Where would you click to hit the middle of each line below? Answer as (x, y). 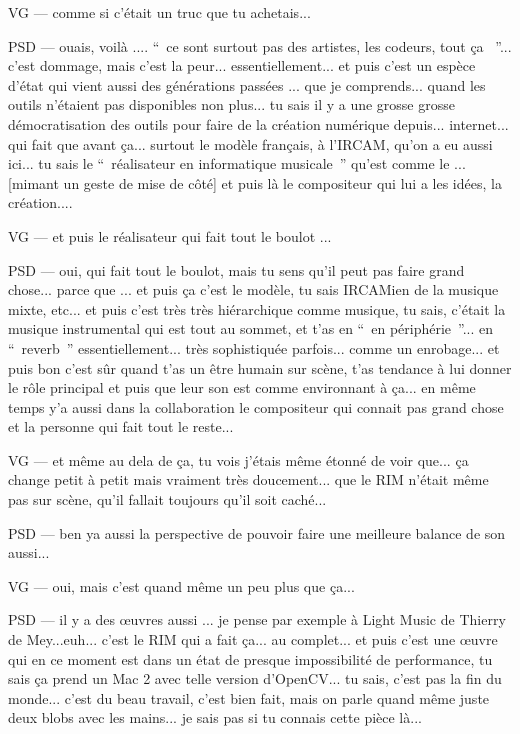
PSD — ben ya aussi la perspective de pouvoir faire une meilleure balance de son (257, 532)
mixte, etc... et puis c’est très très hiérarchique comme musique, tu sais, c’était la (257, 308)
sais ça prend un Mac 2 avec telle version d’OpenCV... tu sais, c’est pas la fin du (255, 678)
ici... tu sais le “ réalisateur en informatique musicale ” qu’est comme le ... (237, 163)
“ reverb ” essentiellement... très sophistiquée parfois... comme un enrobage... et (254, 347)
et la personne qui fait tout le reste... (121, 426)
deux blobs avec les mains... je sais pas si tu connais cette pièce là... (215, 717)
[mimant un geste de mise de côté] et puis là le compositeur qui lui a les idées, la (255, 182)
